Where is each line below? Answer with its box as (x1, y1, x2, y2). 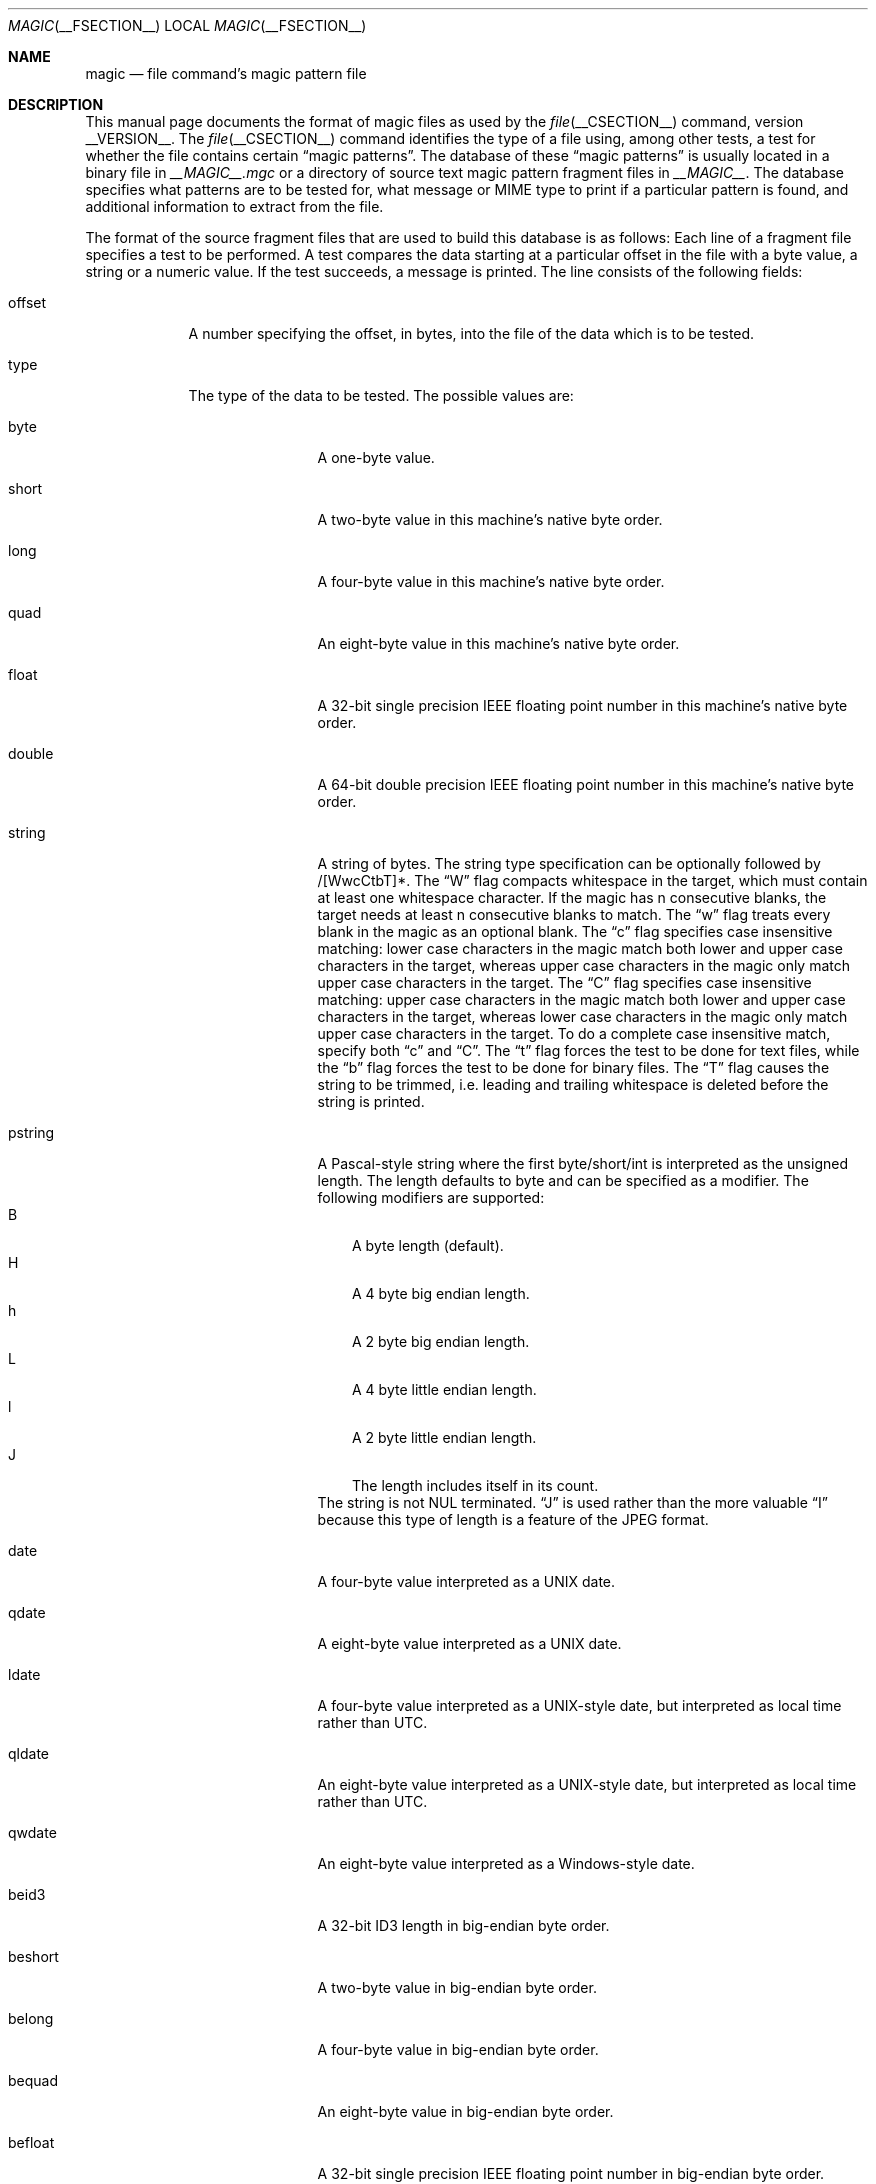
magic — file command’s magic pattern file (85, 65, 367, 82)
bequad (8, 2072, 59, 2089)
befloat (8, 2134, 55, 2151)
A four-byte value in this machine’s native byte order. (317, 573, 665, 590)
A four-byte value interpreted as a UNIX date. (317, 1573, 616, 1590)
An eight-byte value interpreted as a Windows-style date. (317, 1855, 695, 1872)
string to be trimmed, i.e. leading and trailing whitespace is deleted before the (317, 1076, 829, 1093)
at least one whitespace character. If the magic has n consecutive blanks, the (317, 889, 827, 906)
